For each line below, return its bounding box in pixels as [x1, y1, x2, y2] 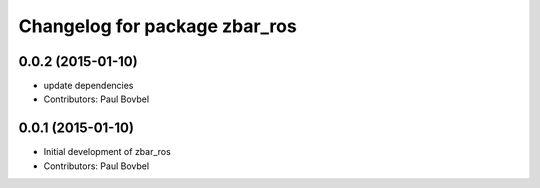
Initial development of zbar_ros [43, 146, 172, 158]
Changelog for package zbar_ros [18, 15, 297, 37]
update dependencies [43, 80, 134, 92]
